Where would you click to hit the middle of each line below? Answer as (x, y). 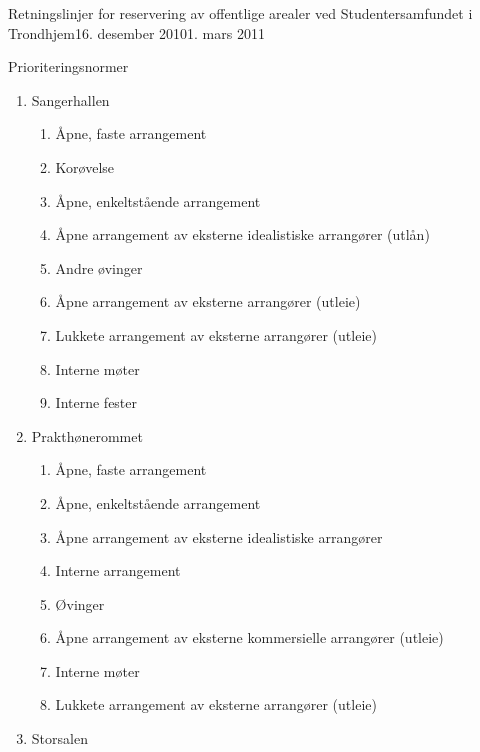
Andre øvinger (99, 267)
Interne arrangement (118, 570)
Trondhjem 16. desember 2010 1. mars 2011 (136, 32)
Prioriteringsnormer (68, 66)
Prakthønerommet (87, 435)
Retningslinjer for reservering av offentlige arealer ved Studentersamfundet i (240, 13)
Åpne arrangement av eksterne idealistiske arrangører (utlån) (242, 234)
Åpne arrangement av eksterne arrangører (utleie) (208, 301)
